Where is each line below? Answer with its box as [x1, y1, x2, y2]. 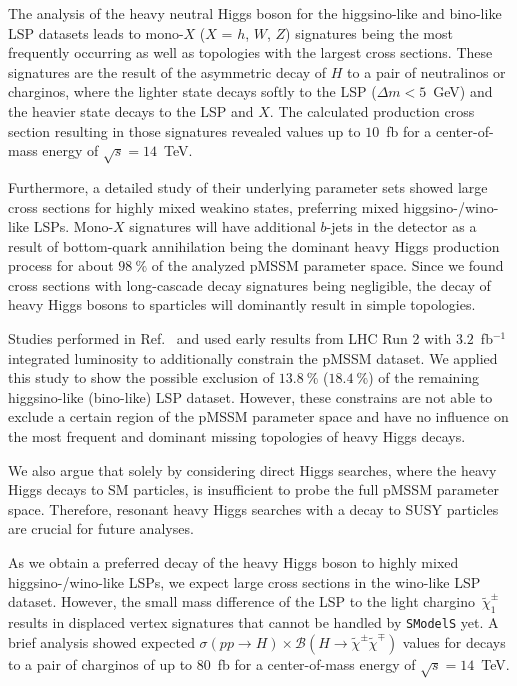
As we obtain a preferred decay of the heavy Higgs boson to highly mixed [8, 552, 459, 573]
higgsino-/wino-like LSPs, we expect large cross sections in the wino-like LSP [8, 571, 481, 592]
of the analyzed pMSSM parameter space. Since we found [151, 255, 504, 276]
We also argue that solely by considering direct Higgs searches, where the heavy [8, 459, 497, 480]
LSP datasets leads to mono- [8, 22, 184, 43]
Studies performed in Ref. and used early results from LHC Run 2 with [8, 328, 452, 349]
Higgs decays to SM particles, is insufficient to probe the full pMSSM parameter [8, 479, 499, 500]
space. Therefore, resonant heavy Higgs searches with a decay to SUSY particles [8, 498, 499, 519]
